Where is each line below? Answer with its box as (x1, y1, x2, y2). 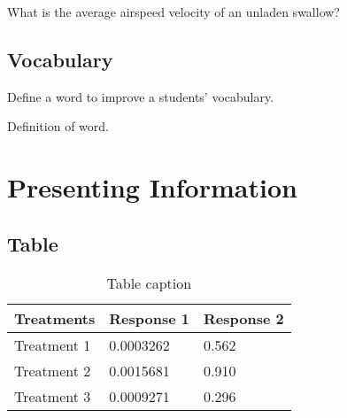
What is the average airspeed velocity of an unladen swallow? (7, 3, 340, 20)
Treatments (14, 307, 96, 329)
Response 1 (109, 307, 189, 329)
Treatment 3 (14, 385, 91, 406)
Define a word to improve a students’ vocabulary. (7, 87, 274, 105)
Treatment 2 (14, 360, 91, 381)
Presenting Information (7, 169, 297, 205)
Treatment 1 (14, 334, 91, 355)
